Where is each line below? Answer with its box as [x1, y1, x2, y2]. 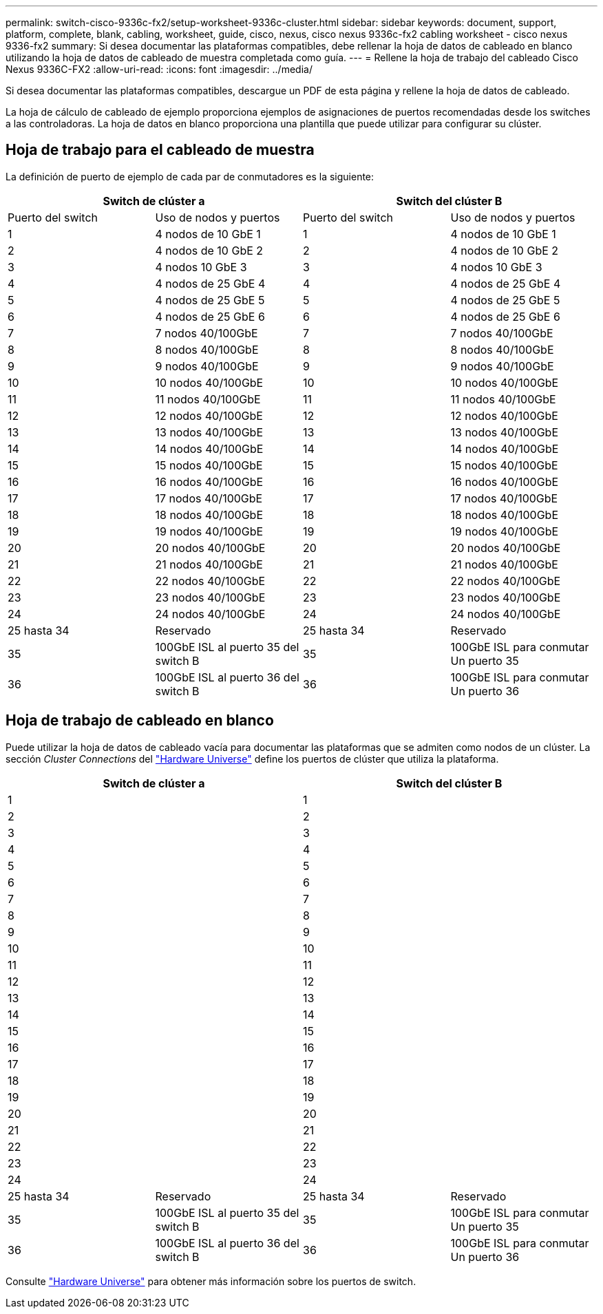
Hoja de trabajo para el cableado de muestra [6, 141, 315, 159]
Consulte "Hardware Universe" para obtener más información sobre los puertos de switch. [6, 1275, 416, 1287]
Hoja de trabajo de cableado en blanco [6, 712, 274, 730]
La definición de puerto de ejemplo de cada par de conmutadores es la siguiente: [6, 170, 374, 182]
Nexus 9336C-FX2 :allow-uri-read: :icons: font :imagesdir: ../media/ [6, 63, 313, 75]
